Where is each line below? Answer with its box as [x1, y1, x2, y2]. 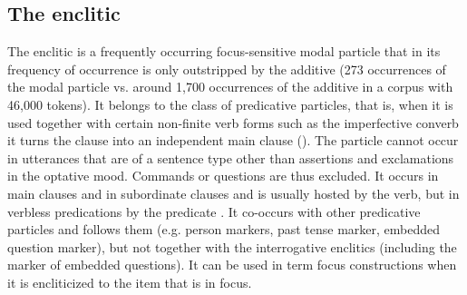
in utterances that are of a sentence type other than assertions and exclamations [7, 148, 454, 167]
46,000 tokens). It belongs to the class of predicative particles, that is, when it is [7, 94, 453, 113]
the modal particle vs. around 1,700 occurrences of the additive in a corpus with [7, 77, 453, 96]
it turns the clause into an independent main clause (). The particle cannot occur [7, 131, 459, 150]
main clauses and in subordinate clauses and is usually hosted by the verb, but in [7, 183, 460, 202]
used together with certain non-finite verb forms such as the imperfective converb [7, 113, 459, 132]
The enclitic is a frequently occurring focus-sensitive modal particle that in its [7, 42, 441, 61]
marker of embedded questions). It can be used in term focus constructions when [7, 255, 457, 274]
